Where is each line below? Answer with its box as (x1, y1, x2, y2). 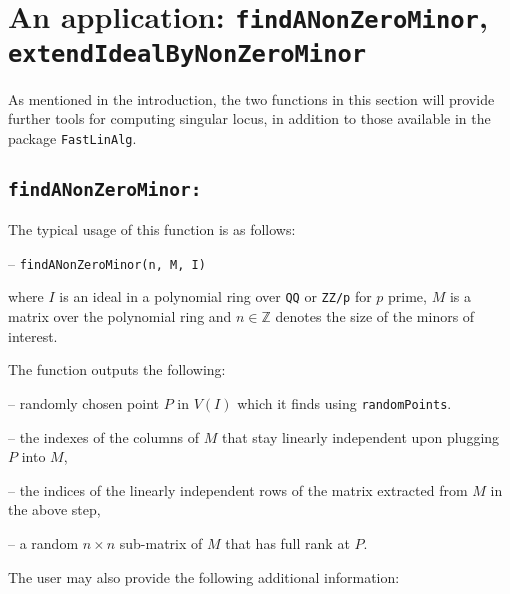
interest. (8, 325, 58, 346)
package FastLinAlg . (8, 127, 137, 148)
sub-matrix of (119, 532, 203, 553)
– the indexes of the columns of (8, 426, 200, 447)
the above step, (8, 499, 101, 520)
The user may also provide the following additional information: (8, 566, 400, 587)
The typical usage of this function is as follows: (8, 219, 296, 240)
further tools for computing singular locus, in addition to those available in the (8, 108, 491, 129)
